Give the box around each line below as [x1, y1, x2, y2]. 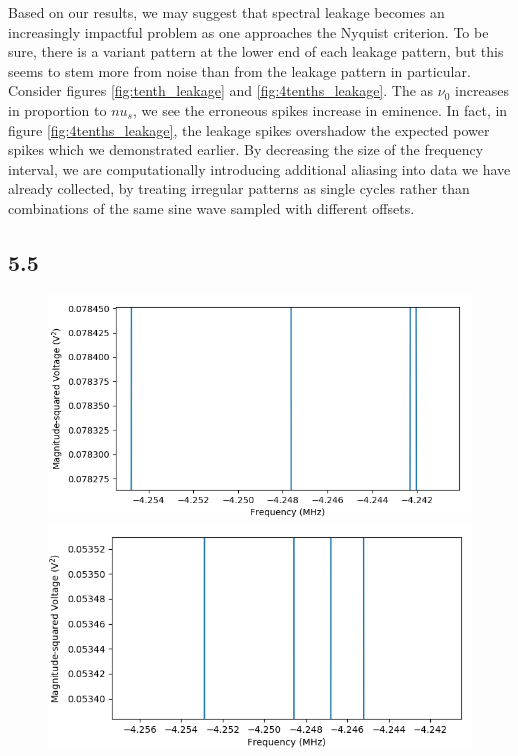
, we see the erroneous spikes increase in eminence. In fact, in [132, 99, 508, 120]
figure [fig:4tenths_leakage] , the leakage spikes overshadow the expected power [8, 119, 490, 140]
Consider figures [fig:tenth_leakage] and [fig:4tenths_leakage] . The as [8, 80, 434, 101]
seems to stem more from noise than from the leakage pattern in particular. [8, 60, 471, 81]
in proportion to [8, 99, 107, 120]
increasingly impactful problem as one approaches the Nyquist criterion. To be [8, 21, 489, 42]
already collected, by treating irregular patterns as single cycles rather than [8, 178, 470, 199]
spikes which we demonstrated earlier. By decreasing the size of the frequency [8, 139, 484, 160]
